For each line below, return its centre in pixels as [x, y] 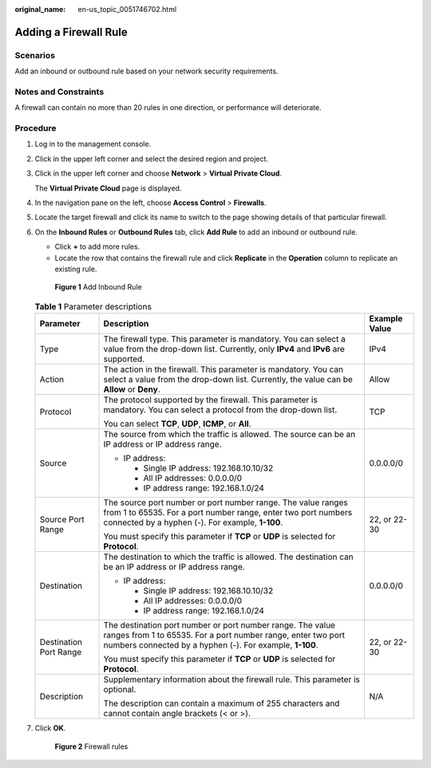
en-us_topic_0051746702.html [127, 9]
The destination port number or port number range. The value [219, 625]
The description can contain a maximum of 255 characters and [221, 703]
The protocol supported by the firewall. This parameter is [211, 400]
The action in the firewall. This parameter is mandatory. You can [223, 369]
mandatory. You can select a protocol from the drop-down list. [220, 410]
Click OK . [50, 728]
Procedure [36, 128]
